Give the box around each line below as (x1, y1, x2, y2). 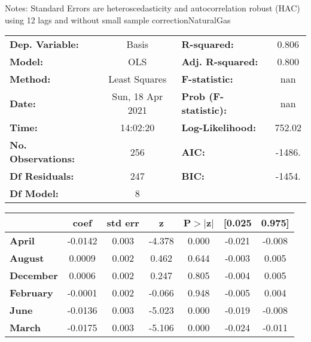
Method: (10, 72, 51, 86)
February (10, 286, 53, 300)
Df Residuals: (10, 169, 74, 183)
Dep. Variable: (10, 37, 79, 52)
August (10, 251, 44, 265)
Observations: (10, 152, 75, 166)
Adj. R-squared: (181, 55, 258, 69)
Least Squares (108, 72, 167, 86)
